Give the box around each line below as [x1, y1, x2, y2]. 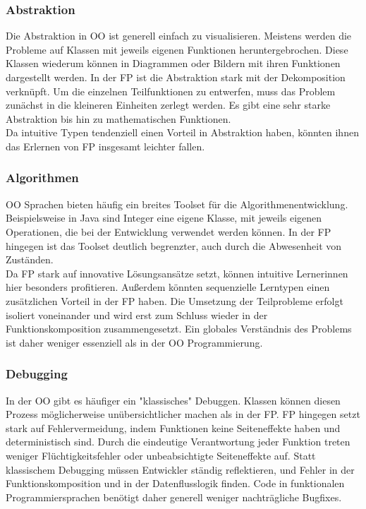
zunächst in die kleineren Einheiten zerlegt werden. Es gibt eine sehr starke [6, 97, 331, 112]
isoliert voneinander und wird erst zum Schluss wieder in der [6, 307, 268, 322]
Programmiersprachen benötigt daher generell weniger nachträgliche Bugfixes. [6, 489, 342, 504]
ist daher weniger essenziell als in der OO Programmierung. [6, 335, 263, 349]
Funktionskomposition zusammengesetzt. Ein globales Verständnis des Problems [6, 321, 352, 336]
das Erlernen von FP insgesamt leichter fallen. [6, 138, 205, 153]
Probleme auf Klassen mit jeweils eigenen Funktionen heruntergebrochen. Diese [6, 42, 348, 56]
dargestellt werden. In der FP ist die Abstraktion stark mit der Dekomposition [6, 70, 346, 84]
